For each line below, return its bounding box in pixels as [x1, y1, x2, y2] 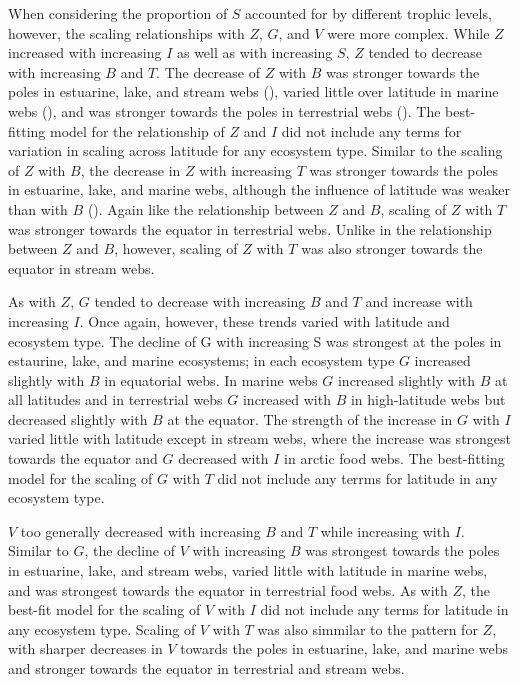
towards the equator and [8, 448, 158, 469]
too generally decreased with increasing [20, 520, 261, 541]
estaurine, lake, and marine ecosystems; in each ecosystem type [8, 350, 395, 371]
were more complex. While [327, 22, 490, 43]
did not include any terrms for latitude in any [217, 467, 498, 488]
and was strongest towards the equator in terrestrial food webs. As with [8, 579, 448, 600]
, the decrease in [80, 159, 181, 180]
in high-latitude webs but [350, 389, 506, 410]
